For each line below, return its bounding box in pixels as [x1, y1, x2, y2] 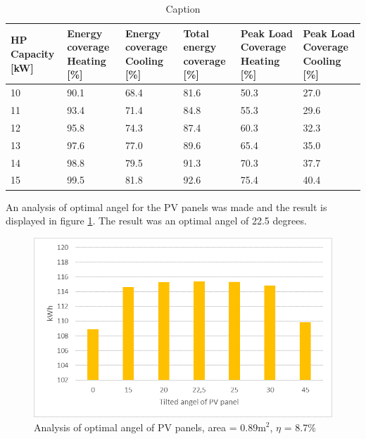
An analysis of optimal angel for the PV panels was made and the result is [6, 199, 327, 214]
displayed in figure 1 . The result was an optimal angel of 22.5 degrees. [6, 213, 307, 228]
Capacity [11, 46, 55, 61]
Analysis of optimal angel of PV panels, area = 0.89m [34, 419, 266, 434]
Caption [165, 1, 201, 15]
